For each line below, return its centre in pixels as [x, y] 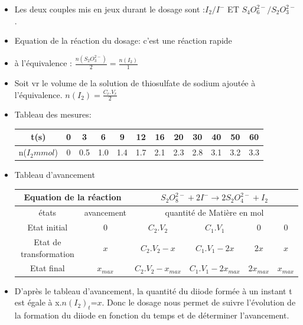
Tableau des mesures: [53, 114]
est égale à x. [38, 302]
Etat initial [48, 227]
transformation [47, 253]
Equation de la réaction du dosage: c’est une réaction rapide [123, 40]
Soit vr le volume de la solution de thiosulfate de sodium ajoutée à [135, 82]
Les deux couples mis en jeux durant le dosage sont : [110, 9]
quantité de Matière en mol [214, 212]
